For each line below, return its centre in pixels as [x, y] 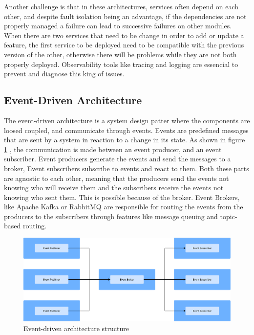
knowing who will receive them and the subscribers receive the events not [114, 188]
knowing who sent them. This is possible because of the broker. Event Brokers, [122, 197]
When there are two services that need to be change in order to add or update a [124, 35]
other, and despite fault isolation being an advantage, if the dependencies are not [125, 16]
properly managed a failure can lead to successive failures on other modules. [118, 26]
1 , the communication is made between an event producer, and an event [113, 149]
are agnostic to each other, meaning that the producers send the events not [116, 178]
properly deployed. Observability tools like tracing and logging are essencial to [121, 64]
